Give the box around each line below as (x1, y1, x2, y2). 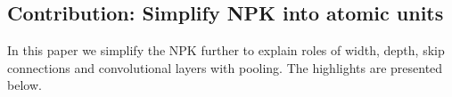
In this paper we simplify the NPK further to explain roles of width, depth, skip (7, 41, 445, 60)
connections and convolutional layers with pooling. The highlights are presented (7, 58, 443, 77)
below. (7, 76, 42, 94)
